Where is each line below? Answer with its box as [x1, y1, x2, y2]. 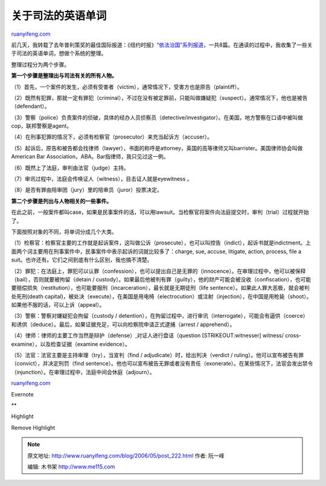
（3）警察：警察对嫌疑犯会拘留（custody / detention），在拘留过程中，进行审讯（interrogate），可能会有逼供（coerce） [11, 312, 308, 320]
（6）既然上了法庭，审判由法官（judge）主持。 [11, 164, 129, 171]
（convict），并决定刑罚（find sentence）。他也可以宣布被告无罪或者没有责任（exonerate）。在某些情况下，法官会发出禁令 [11, 360, 313, 367]
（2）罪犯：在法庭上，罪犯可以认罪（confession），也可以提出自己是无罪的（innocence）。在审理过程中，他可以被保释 [11, 267, 306, 275]
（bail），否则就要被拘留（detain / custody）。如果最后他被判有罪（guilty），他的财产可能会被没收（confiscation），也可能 [11, 275, 312, 283]
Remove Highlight [11, 424, 56, 431]
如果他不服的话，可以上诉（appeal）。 [11, 301, 105, 309]
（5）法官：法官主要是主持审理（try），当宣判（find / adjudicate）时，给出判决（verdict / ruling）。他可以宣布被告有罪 [11, 352, 304, 359]
